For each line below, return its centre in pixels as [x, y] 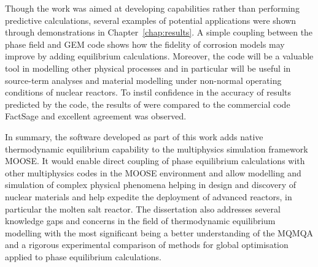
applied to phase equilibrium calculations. [83, 256]
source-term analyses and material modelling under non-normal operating [143, 80]
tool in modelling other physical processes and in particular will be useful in [148, 68]
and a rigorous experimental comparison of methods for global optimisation [147, 245]
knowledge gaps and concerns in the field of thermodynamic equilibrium [140, 221]
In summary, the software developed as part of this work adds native [134, 136]
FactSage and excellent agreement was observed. [96, 116]
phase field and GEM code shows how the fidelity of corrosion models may [145, 44]
